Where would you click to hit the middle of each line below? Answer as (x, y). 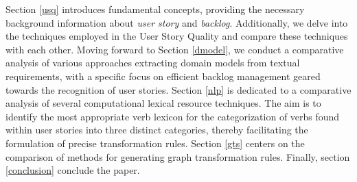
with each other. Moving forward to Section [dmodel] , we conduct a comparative (175, 49)
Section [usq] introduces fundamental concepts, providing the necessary (155, 9)
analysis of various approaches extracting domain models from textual (153, 63)
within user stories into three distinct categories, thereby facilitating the (157, 130)
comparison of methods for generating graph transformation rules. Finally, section (178, 156)
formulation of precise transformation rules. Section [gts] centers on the (155, 143)
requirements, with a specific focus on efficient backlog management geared (163, 76)
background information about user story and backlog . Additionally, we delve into (177, 22)
